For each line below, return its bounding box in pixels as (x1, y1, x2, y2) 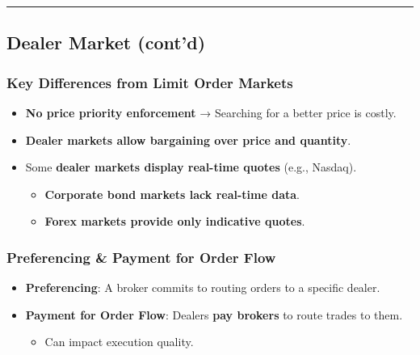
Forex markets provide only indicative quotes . (44, 213, 305, 230)
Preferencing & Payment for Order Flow (6, 247, 276, 267)
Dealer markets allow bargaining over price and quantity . (25, 131, 351, 148)
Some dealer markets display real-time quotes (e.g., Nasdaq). (25, 158, 357, 175)
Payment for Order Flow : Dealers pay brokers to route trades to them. (25, 306, 403, 323)
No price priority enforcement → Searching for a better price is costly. (25, 104, 397, 120)
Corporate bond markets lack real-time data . (44, 185, 300, 202)
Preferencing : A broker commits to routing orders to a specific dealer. (25, 279, 380, 296)
